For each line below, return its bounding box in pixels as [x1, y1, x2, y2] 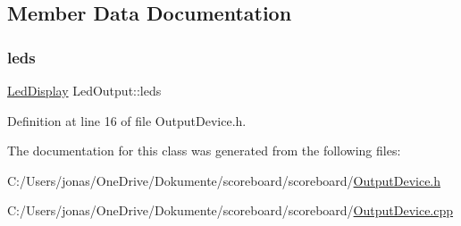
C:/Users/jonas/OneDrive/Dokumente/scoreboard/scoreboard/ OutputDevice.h [7, 171, 441, 189]
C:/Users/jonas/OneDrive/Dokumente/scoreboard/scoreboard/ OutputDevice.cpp [7, 201, 454, 220]
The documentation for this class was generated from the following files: [7, 141, 401, 160]
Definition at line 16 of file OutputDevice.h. [7, 111, 247, 130]
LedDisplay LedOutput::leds [7, 81, 162, 99]
